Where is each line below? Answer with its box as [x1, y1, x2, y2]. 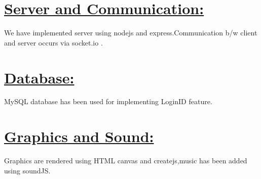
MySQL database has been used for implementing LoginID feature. [4, 96, 212, 107]
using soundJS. [4, 165, 51, 175]
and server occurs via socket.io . [4, 37, 103, 48]
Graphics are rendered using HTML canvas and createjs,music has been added [4, 155, 247, 166]
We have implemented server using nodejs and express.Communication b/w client [4, 27, 257, 38]
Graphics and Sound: [4, 126, 154, 147]
